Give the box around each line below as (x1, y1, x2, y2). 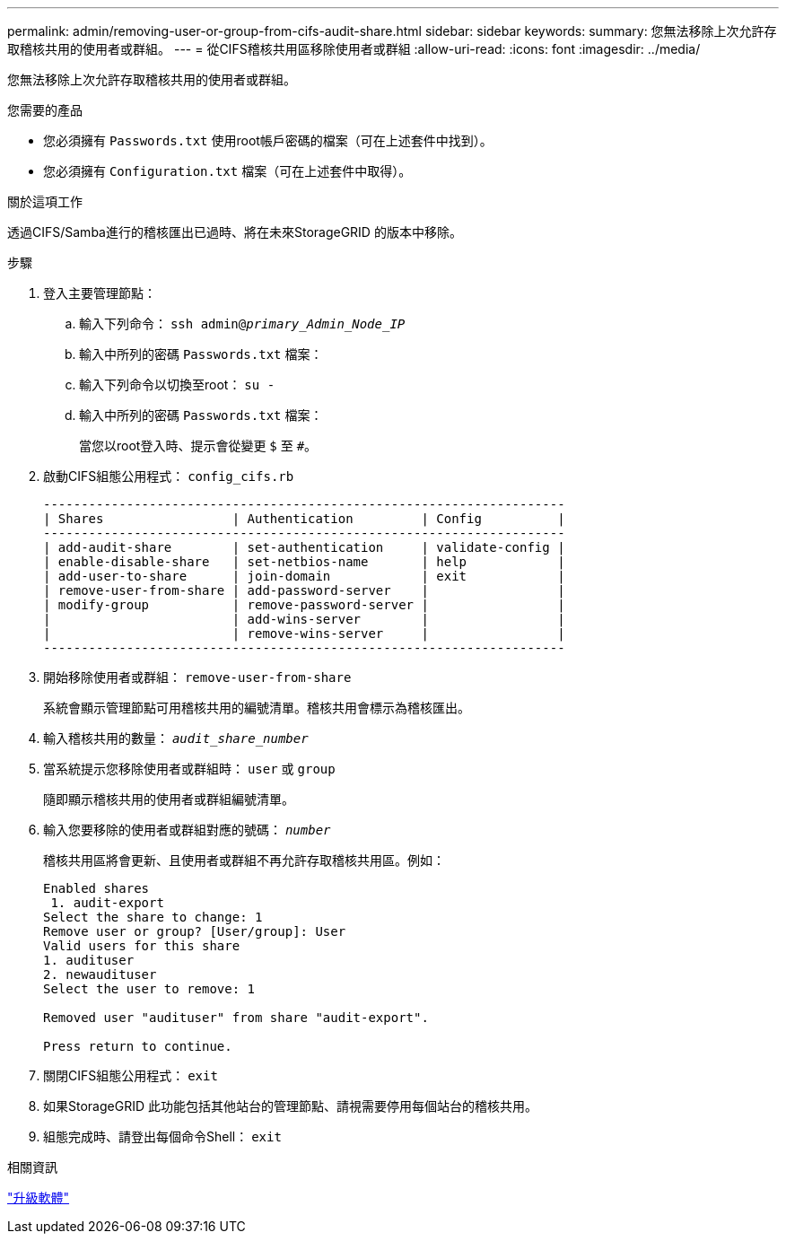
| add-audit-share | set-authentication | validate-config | (43, 540, 565, 555)
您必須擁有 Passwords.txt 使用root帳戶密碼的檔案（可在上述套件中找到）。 (43, 133, 493, 148)
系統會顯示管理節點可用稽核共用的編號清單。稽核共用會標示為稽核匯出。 (43, 700, 470, 715)
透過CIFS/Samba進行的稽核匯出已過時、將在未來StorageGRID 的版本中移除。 (7, 224, 462, 240)
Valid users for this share (43, 939, 240, 953)
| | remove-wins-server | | (43, 626, 565, 641)
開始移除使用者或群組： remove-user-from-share (43, 669, 352, 685)
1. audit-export (50, 896, 164, 910)
